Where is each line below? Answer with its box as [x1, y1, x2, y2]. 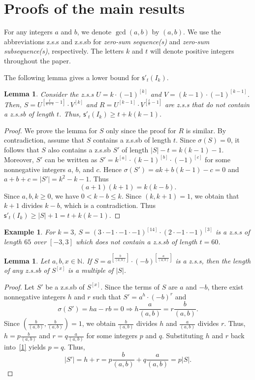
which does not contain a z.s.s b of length [75, 236, 197, 246]
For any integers [4, 27, 53, 37]
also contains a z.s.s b [48, 145, 111, 154]
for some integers [86, 330, 138, 341]
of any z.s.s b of [4, 265, 49, 275]
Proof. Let [4, 281, 34, 292]
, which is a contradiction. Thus [60, 200, 156, 210]
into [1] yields [4, 342, 46, 352]
